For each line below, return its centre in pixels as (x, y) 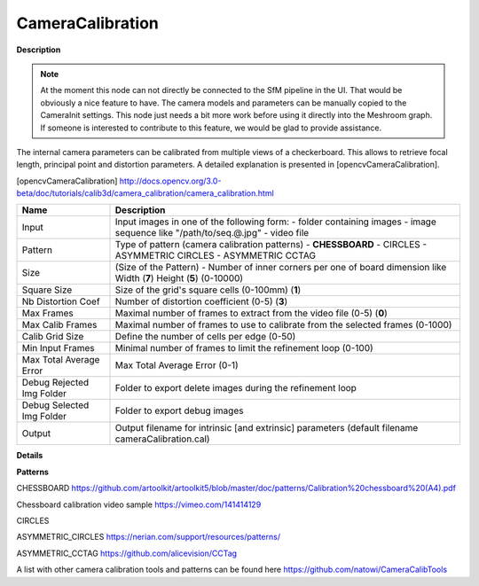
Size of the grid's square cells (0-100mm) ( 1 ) (208, 290)
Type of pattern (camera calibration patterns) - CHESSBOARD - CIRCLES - (271, 245)
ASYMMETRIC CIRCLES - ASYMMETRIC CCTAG (216, 255)
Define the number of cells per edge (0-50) (205, 337)
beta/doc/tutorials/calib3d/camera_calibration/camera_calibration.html (145, 193)
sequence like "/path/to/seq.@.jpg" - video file (212, 233)
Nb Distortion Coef (61, 301)
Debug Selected (55, 405)
